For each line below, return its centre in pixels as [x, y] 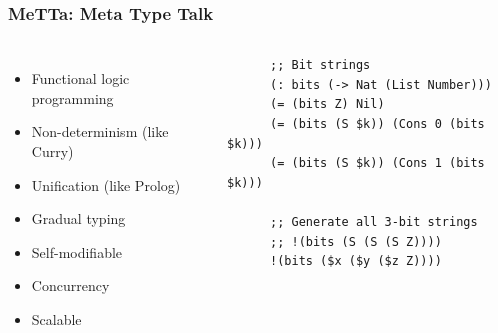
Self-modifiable [77, 251]
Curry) [52, 151]
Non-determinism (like [100, 131]
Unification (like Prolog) [106, 184]
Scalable [56, 318]
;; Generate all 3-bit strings [374, 221]
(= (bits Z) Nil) [327, 104]
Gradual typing [78, 218]
